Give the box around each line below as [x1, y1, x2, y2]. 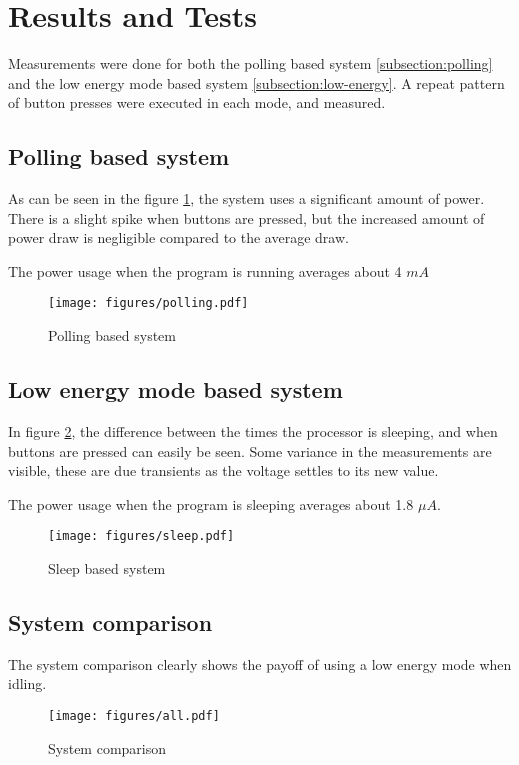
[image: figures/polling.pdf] [48, 296, 249, 311]
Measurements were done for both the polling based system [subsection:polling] [8, 53, 493, 74]
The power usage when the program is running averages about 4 [8, 260, 402, 281]
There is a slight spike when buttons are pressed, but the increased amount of [8, 207, 485, 228]
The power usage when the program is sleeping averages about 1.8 [8, 493, 414, 514]
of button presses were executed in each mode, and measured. [8, 92, 386, 113]
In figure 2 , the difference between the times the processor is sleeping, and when [8, 420, 498, 441]
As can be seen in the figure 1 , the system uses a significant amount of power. [8, 188, 485, 209]
